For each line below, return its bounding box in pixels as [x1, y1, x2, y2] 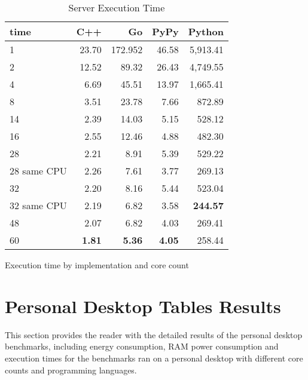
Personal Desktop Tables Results [5, 293, 281, 318]
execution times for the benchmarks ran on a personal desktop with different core [5, 351, 303, 364]
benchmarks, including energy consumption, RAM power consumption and [5, 340, 279, 353]
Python [188, 24, 224, 38]
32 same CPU [10, 198, 67, 212]
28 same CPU [10, 164, 67, 177]
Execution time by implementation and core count [5, 259, 189, 271]
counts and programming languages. [5, 363, 137, 376]
